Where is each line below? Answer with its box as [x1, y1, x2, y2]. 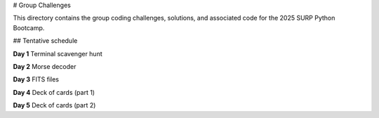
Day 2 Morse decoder [13, 62, 77, 70]
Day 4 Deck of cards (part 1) [13, 88, 95, 96]
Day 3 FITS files [13, 75, 60, 84]
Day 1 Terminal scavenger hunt [13, 49, 103, 58]
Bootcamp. [13, 23, 45, 32]
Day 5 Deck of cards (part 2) [13, 101, 96, 110]
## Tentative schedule [13, 37, 78, 45]
